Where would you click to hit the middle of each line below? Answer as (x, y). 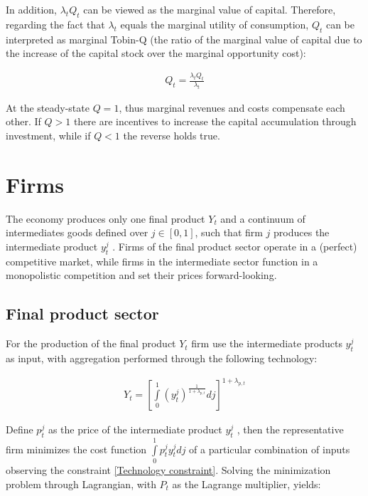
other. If (23, 121)
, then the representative (290, 429)
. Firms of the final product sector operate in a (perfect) (235, 246)
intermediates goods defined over (77, 232)
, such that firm (229, 232)
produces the (302, 232)
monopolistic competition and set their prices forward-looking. (141, 275)
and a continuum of (263, 218)
